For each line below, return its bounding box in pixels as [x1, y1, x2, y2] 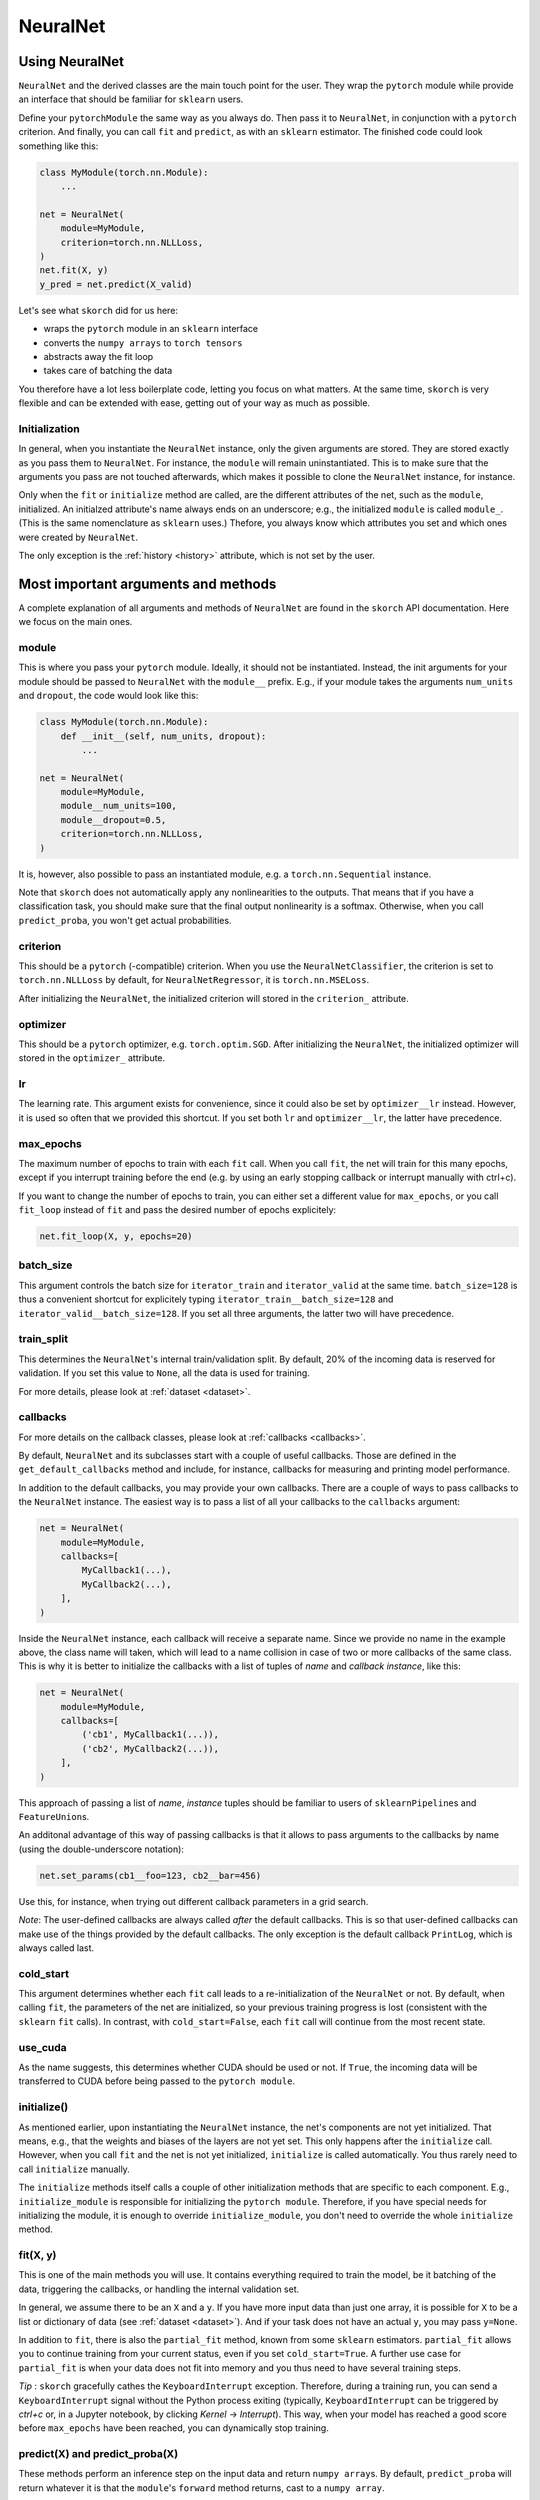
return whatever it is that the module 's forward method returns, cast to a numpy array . [18, 2481, 385, 2494]
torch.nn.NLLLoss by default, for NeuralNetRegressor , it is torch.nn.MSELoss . [18, 974, 370, 986]
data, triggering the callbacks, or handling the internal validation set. [18, 2283, 300, 2295]
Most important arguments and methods [18, 575, 277, 592]
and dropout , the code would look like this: [18, 690, 199, 702]
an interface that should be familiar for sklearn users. [18, 93, 244, 105]
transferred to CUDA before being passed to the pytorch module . [18, 2075, 295, 2087]
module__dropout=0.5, [60, 814, 167, 825]
